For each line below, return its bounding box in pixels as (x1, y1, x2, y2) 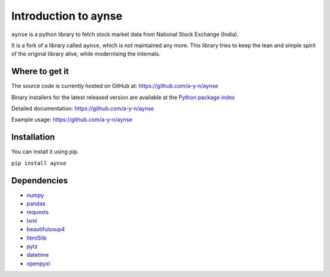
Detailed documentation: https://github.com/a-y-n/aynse (11, 105, 154, 113)
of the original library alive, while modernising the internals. (11, 50, 161, 57)
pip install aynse (11, 160, 67, 166)
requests (26, 209, 49, 216)
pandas (26, 200, 46, 207)
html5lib (26, 234, 47, 242)
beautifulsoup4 (26, 226, 65, 233)
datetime (26, 251, 49, 259)
